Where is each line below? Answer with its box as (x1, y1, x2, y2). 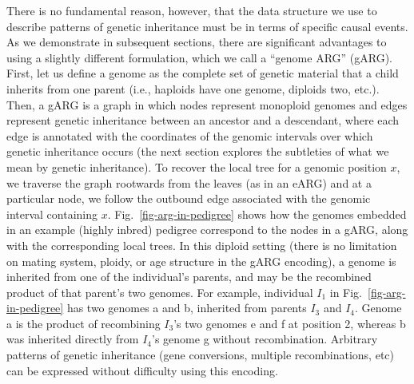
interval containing (6, 205, 98, 222)
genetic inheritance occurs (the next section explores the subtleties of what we (6, 143, 389, 160)
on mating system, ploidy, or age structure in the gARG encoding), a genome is (6, 252, 396, 269)
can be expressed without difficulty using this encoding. (6, 362, 278, 378)
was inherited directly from (6, 331, 139, 347)
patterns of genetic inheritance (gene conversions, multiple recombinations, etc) (6, 346, 395, 363)
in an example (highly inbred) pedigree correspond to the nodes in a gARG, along (6, 221, 408, 238)
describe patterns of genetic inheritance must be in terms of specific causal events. (6, 18, 408, 34)
